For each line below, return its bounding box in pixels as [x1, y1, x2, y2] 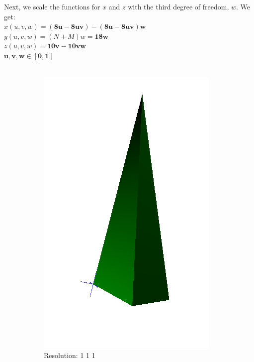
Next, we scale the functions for [4, 1, 100, 11]
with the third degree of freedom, [128, 1, 229, 11]
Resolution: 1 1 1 [44, 350, 95, 360]
